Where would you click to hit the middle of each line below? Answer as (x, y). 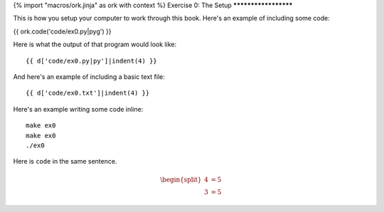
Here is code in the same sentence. (65, 161)
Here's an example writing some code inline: (78, 109)
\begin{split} (181, 180)
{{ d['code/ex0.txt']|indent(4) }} (88, 93)
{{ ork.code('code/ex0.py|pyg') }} (62, 31)
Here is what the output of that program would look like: (95, 44)
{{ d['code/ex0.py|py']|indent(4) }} (92, 61)
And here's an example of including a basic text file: (89, 76)
